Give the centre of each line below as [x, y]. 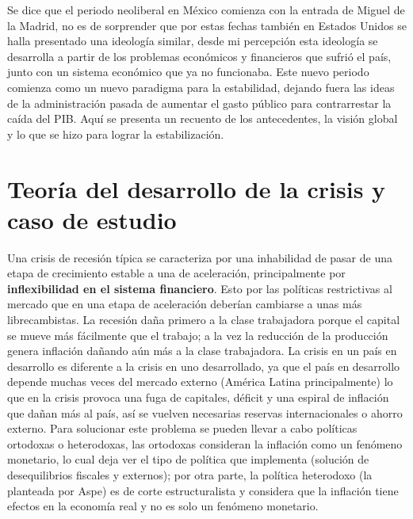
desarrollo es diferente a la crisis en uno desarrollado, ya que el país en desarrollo [204, 366]
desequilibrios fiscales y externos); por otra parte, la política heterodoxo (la [190, 474]
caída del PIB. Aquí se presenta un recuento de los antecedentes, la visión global [203, 118]
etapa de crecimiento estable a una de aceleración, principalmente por [176, 273]
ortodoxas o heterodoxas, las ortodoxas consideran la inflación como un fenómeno [205, 443]
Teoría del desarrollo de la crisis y [197, 188]
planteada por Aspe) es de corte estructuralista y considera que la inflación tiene [203, 490]
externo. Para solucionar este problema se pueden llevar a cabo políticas [182, 428]
